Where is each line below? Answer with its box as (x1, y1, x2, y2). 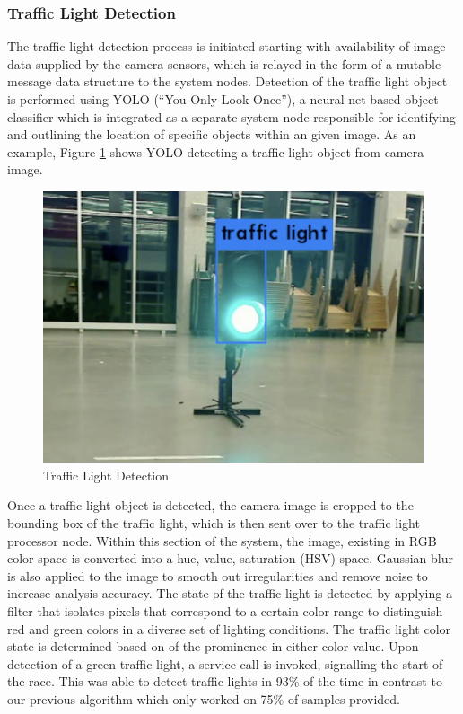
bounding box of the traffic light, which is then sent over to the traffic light (7, 514, 420, 533)
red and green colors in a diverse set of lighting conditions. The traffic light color (7, 619, 451, 638)
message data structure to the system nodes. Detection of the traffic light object (7, 72, 448, 91)
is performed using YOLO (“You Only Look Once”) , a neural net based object (7, 90, 439, 108)
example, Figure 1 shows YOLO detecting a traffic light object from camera (7, 142, 424, 161)
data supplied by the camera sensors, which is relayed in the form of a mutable (7, 54, 441, 73)
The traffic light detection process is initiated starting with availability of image (7, 37, 446, 56)
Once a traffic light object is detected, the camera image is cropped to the (7, 496, 414, 515)
